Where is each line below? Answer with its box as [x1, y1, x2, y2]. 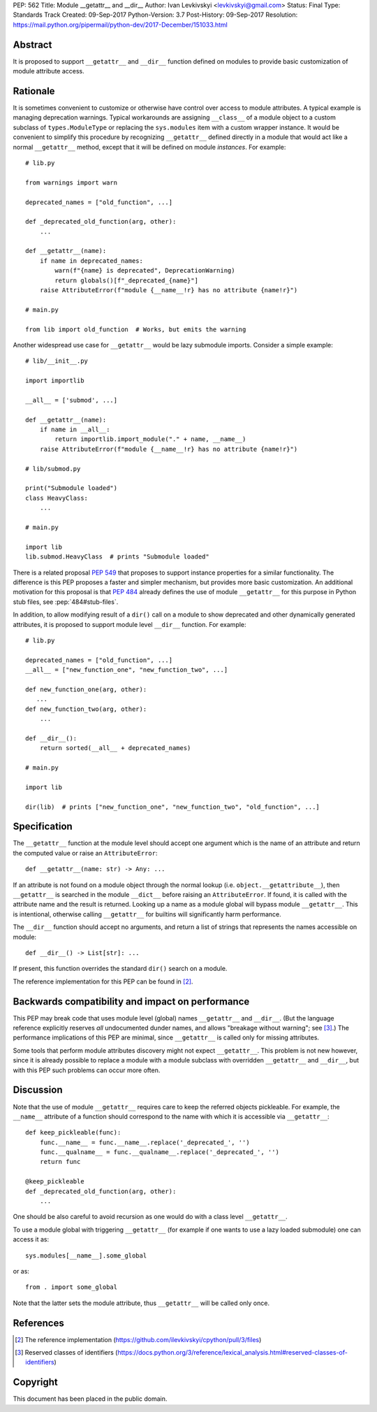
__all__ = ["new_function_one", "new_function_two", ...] [25, 666, 228, 674]
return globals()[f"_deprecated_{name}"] [54, 276, 199, 284]
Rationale [13, 85, 55, 97]
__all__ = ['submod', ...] [25, 396, 118, 404]
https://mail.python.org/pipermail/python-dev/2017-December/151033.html [13, 20, 228, 29]
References [13, 1317, 64, 1329]
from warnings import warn [25, 178, 118, 187]
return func [39, 1158, 81, 1166]
